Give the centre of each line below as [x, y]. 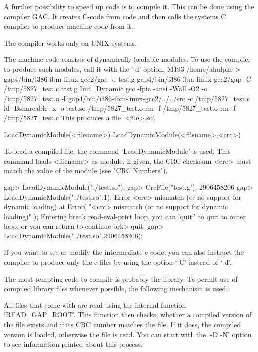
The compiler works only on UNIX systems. [70, 42]
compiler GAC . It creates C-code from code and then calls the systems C [115, 16]
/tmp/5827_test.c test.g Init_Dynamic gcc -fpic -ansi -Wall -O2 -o [106, 88]
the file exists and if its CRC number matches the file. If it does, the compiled [123, 324]
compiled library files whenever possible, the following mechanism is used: [116, 288]
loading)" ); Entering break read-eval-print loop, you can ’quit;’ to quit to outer [125, 216]
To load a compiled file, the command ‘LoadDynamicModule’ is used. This [117, 151]
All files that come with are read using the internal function [95, 305]
